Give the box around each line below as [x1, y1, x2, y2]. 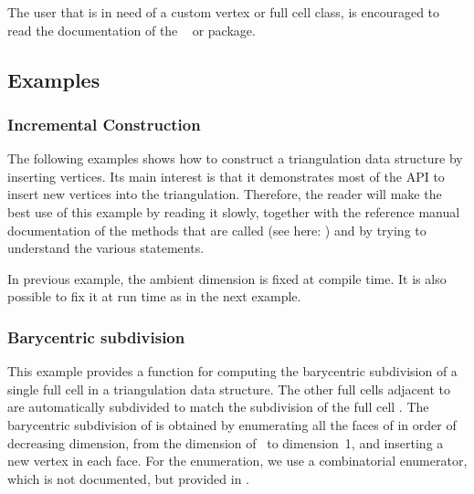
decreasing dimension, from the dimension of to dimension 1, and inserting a [7, 433, 444, 452]
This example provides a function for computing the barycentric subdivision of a [7, 362, 458, 381]
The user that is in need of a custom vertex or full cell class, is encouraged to [7, 3, 440, 21]
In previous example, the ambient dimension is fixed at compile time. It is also [7, 268, 447, 288]
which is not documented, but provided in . [7, 468, 249, 488]
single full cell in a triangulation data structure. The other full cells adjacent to [7, 379, 450, 398]
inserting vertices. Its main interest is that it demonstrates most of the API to [7, 166, 445, 185]
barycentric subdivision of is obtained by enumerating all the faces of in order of [7, 415, 457, 434]
